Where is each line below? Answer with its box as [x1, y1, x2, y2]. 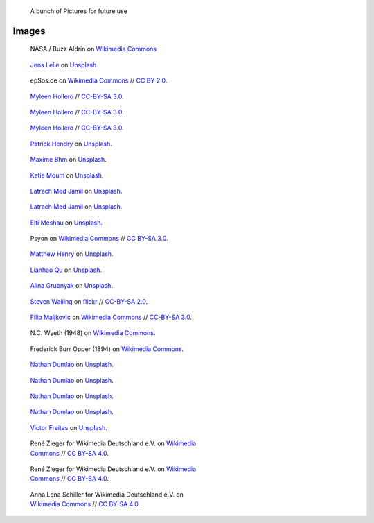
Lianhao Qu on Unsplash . [30, 266, 103, 274]
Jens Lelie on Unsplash [30, 60, 97, 69]
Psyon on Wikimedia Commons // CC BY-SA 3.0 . [30, 234, 169, 243]
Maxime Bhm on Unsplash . [30, 155, 107, 164]
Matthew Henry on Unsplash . [30, 250, 114, 258]
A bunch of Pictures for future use [30, 7, 127, 15]
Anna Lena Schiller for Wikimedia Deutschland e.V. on [30, 490, 184, 499]
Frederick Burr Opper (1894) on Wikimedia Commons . [30, 344, 184, 353]
